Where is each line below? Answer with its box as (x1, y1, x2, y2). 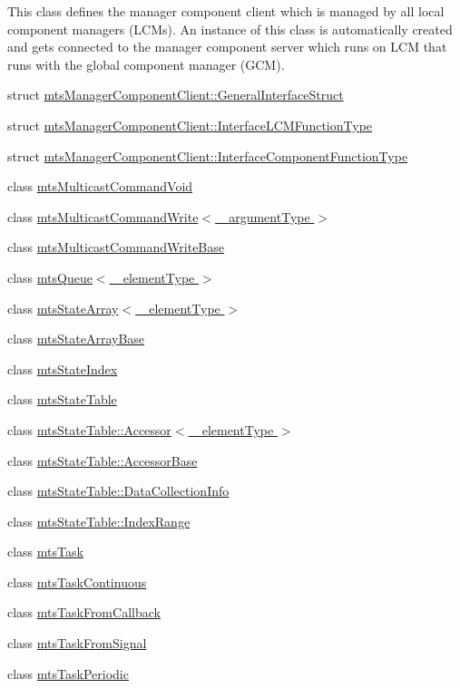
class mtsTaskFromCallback (7, 603, 161, 622)
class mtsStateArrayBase (7, 329, 145, 348)
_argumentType (219, 207, 310, 226)
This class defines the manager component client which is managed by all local (7, 2, 445, 20)
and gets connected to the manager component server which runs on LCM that (7, 37, 447, 56)
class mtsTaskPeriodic (7, 664, 129, 683)
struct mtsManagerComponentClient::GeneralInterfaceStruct (7, 85, 344, 104)
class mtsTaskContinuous (7, 572, 147, 591)
